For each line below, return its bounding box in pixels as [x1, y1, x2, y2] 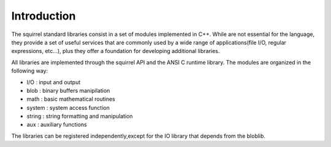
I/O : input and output [26, 78, 81, 85]
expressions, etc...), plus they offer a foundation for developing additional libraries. [11, 48, 220, 55]
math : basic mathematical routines [26, 95, 116, 103]
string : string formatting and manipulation [26, 113, 133, 120]
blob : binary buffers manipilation [26, 87, 110, 94]
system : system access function [26, 104, 110, 111]
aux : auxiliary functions [26, 121, 87, 128]
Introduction [11, 9, 76, 23]
